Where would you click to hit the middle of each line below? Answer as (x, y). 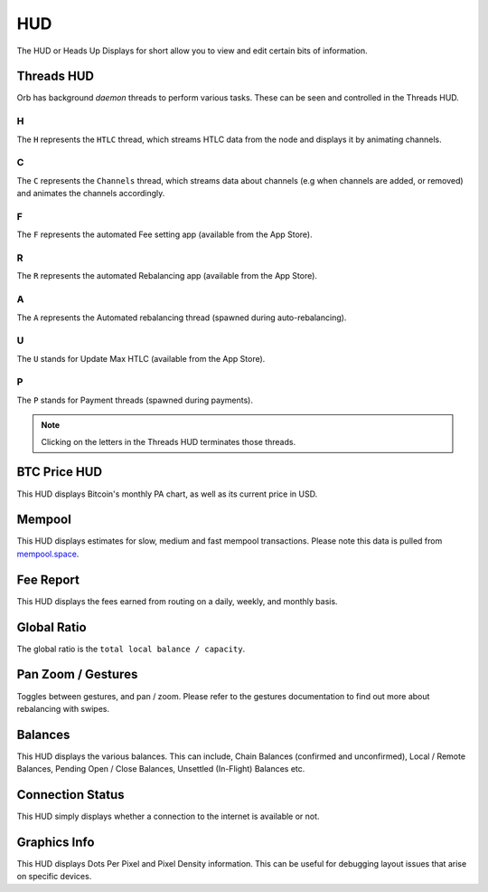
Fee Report (48, 579)
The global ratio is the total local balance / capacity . (131, 649)
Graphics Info (56, 842)
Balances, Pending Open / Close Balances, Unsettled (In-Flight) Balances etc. (161, 769)
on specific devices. (54, 877)
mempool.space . (48, 554)
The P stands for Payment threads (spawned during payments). (135, 400)
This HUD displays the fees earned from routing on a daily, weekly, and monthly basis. (177, 601)
